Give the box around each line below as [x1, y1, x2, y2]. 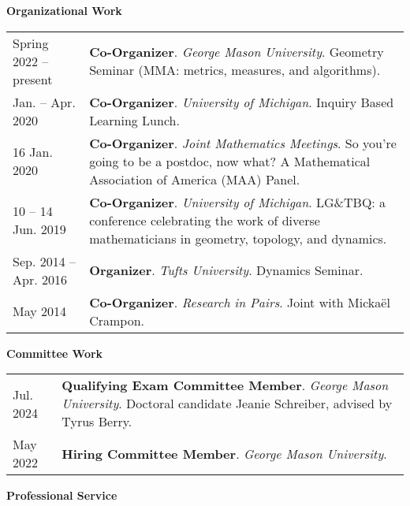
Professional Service [6, 487, 117, 504]
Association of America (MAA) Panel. [89, 169, 300, 188]
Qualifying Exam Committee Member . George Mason [61, 376, 389, 395]
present [13, 69, 53, 88]
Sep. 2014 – [13, 251, 76, 270]
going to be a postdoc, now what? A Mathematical [89, 151, 371, 170]
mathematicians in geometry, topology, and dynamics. [89, 229, 387, 247]
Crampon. [89, 311, 144, 329]
